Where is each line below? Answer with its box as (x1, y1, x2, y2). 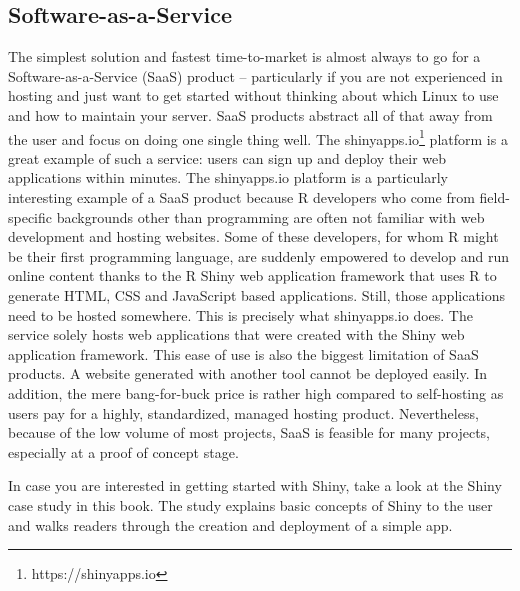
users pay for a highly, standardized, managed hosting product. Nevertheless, (8, 402, 479, 423)
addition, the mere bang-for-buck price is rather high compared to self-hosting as (8, 382, 504, 403)
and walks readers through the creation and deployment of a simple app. (8, 514, 453, 535)
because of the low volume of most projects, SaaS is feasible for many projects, (8, 422, 490, 443)
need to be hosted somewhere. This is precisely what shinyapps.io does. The (8, 304, 473, 325)
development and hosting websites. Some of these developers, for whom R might (8, 226, 499, 247)
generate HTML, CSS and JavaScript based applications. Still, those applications (8, 284, 506, 305)
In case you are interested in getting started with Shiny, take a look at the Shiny (8, 475, 502, 496)
